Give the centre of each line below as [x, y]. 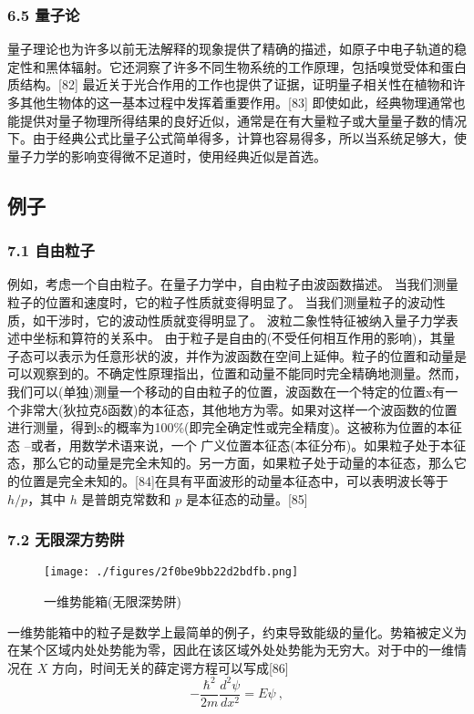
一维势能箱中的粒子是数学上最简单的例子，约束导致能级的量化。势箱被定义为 [237, 631]
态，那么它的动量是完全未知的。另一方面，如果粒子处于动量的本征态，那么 [231, 463]
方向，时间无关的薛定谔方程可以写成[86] [170, 667]
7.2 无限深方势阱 [66, 539]
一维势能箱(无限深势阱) [113, 600]
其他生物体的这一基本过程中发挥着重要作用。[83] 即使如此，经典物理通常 [236, 102]
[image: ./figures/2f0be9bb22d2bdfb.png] [171, 572]
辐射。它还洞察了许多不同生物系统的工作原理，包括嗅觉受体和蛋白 [268, 66]
